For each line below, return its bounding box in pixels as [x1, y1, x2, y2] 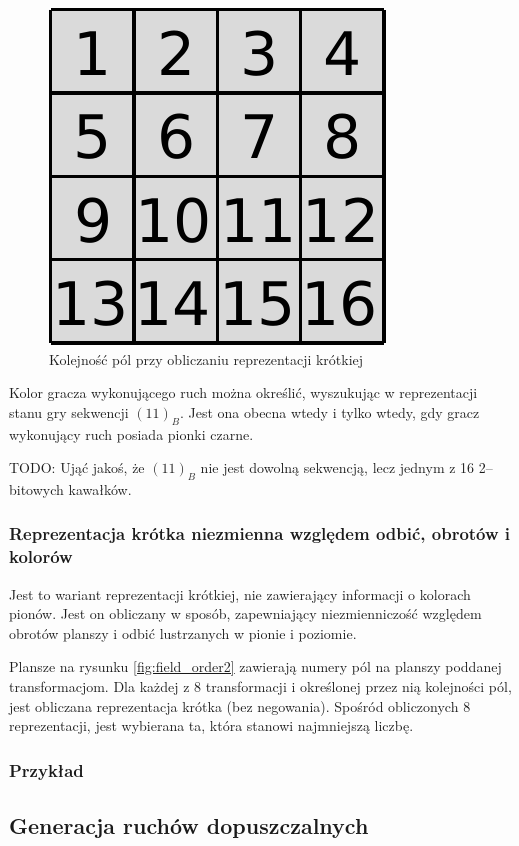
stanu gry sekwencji [9, 401, 129, 422]
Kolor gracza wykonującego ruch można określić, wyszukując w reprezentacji [9, 382, 478, 403]
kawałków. [68, 478, 132, 499]
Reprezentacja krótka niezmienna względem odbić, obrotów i [9, 521, 511, 546]
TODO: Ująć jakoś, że [9, 457, 145, 478]
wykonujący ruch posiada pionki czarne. [9, 423, 254, 444]
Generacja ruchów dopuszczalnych [9, 810, 369, 841]
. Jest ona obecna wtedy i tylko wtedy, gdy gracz [179, 401, 480, 422]
